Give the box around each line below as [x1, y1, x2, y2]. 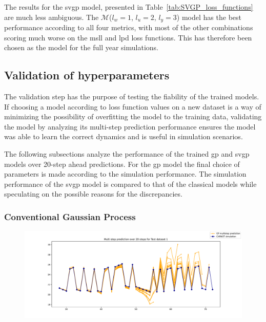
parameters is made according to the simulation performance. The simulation [4, 168, 247, 179]
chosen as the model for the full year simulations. [4, 42, 158, 53]
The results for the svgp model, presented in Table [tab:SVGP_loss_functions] [4, 2, 253, 12]
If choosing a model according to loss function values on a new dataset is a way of [4, 101, 261, 112]
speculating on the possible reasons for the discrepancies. [4, 188, 182, 199]
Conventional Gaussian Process [4, 210, 136, 223]
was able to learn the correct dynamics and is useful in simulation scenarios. [4, 131, 243, 142]
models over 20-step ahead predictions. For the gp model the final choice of [4, 158, 240, 169]
